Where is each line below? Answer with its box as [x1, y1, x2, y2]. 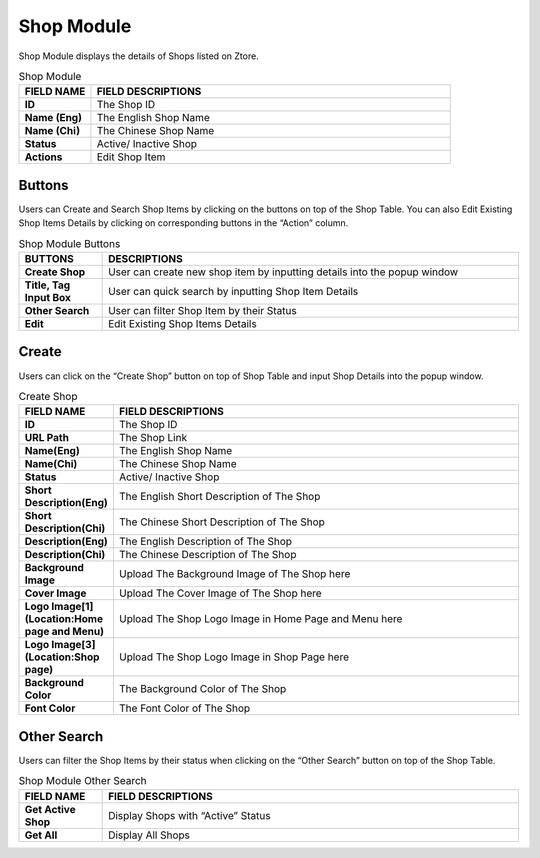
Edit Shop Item [96, 150, 166, 164]
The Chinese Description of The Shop [118, 548, 297, 562]
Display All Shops [108, 828, 190, 842]
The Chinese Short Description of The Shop [118, 515, 325, 529]
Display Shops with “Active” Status [108, 808, 271, 822]
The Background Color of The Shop [118, 682, 287, 696]
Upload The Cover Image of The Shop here [118, 586, 322, 600]
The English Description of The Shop [118, 535, 293, 549]
